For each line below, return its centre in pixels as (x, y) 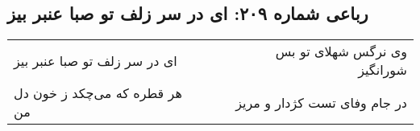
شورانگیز (383, 70)
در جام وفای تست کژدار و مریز (321, 102)
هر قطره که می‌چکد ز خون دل (98, 93)
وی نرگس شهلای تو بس (341, 51)
